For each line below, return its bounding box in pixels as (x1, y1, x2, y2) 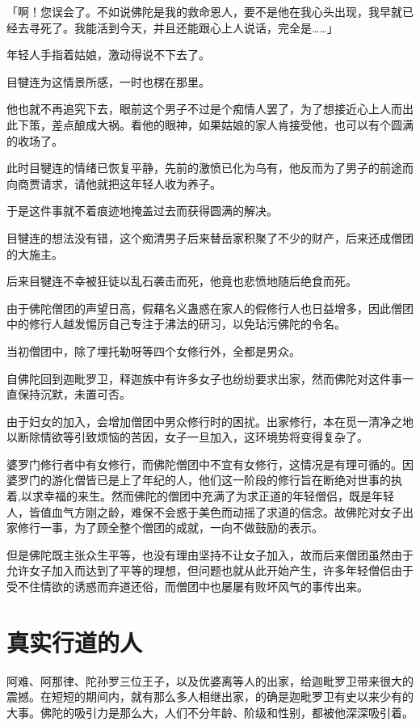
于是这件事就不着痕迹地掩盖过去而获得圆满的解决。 (6, 202, 278, 219)
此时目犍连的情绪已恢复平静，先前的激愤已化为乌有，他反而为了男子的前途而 (6, 159, 414, 176)
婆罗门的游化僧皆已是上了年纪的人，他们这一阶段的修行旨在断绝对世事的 (6, 471, 391, 488)
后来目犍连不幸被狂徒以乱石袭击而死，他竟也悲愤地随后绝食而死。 (6, 272, 357, 289)
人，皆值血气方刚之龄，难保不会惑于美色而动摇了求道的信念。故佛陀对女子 (6, 503, 402, 520)
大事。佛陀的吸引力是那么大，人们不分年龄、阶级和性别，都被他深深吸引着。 (6, 703, 414, 720)
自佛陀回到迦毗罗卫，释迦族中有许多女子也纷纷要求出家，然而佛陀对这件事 (6, 369, 402, 386)
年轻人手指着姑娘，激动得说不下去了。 (6, 46, 210, 63)
